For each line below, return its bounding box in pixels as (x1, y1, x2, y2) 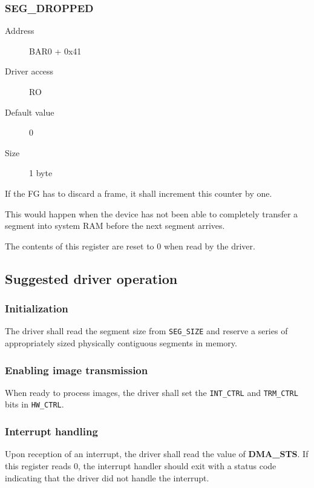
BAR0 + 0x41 (29, 44, 82, 57)
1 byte (29, 167, 53, 179)
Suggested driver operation (5, 269, 178, 288)
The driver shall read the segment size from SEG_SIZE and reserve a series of (5, 325, 288, 337)
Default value (5, 105, 54, 118)
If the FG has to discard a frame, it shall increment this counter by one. (5, 186, 272, 199)
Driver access (5, 65, 54, 77)
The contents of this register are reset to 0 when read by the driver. (5, 239, 255, 252)
